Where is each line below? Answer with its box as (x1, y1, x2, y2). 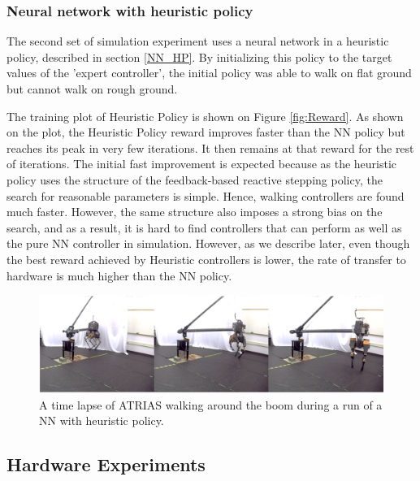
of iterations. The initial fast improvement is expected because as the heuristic (6, 155, 397, 172)
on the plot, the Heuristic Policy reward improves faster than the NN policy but (6, 123, 405, 141)
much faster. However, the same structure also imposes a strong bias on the (6, 203, 383, 220)
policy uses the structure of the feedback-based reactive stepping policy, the (6, 171, 383, 188)
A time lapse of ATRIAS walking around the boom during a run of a (39, 396, 383, 413)
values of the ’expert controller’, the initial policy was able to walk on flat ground (6, 64, 412, 81)
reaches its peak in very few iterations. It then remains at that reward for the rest (6, 139, 414, 156)
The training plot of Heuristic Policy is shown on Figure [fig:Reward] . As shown (6, 107, 404, 124)
